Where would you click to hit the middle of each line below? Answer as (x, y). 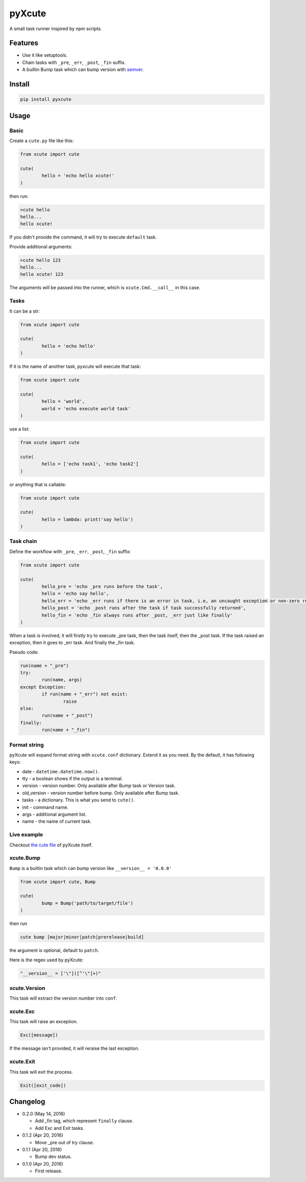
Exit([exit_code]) (43, 1085)
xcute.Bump (25, 858)
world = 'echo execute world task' (86, 408)
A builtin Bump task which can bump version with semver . (83, 69)
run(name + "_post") (67, 716)
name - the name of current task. (57, 821)
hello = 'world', (63, 401)
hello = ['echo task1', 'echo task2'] (90, 464)
